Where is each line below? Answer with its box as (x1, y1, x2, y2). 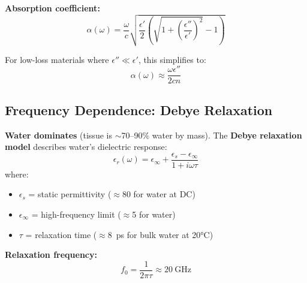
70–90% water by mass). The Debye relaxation (121, 128, 302, 141)
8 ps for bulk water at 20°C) (107, 228, 213, 240)
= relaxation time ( (25, 228, 97, 240)
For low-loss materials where (5, 53, 109, 65)
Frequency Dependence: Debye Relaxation (5, 100, 273, 119)
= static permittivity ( (28, 188, 112, 200)
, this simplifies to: (138, 53, 206, 65)
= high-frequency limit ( (31, 207, 121, 220)
